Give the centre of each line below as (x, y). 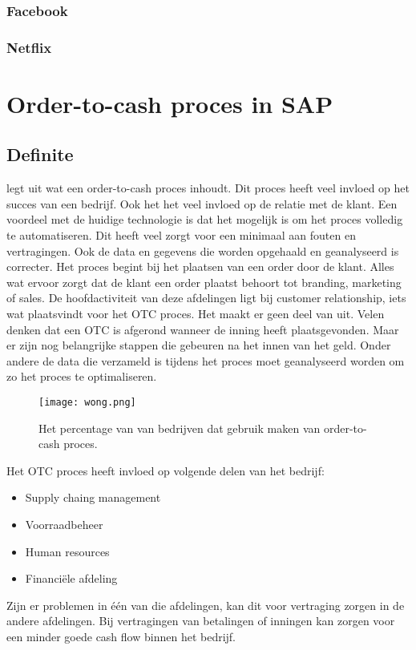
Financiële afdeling (71, 578)
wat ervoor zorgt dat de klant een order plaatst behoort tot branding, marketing (204, 282)
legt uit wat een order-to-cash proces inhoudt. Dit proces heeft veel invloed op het (208, 188)
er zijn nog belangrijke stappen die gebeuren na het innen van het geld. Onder (199, 345)
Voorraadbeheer (64, 525)
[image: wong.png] (87, 402)
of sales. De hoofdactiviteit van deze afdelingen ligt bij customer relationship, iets (206, 298)
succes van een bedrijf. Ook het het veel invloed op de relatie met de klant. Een (202, 203)
